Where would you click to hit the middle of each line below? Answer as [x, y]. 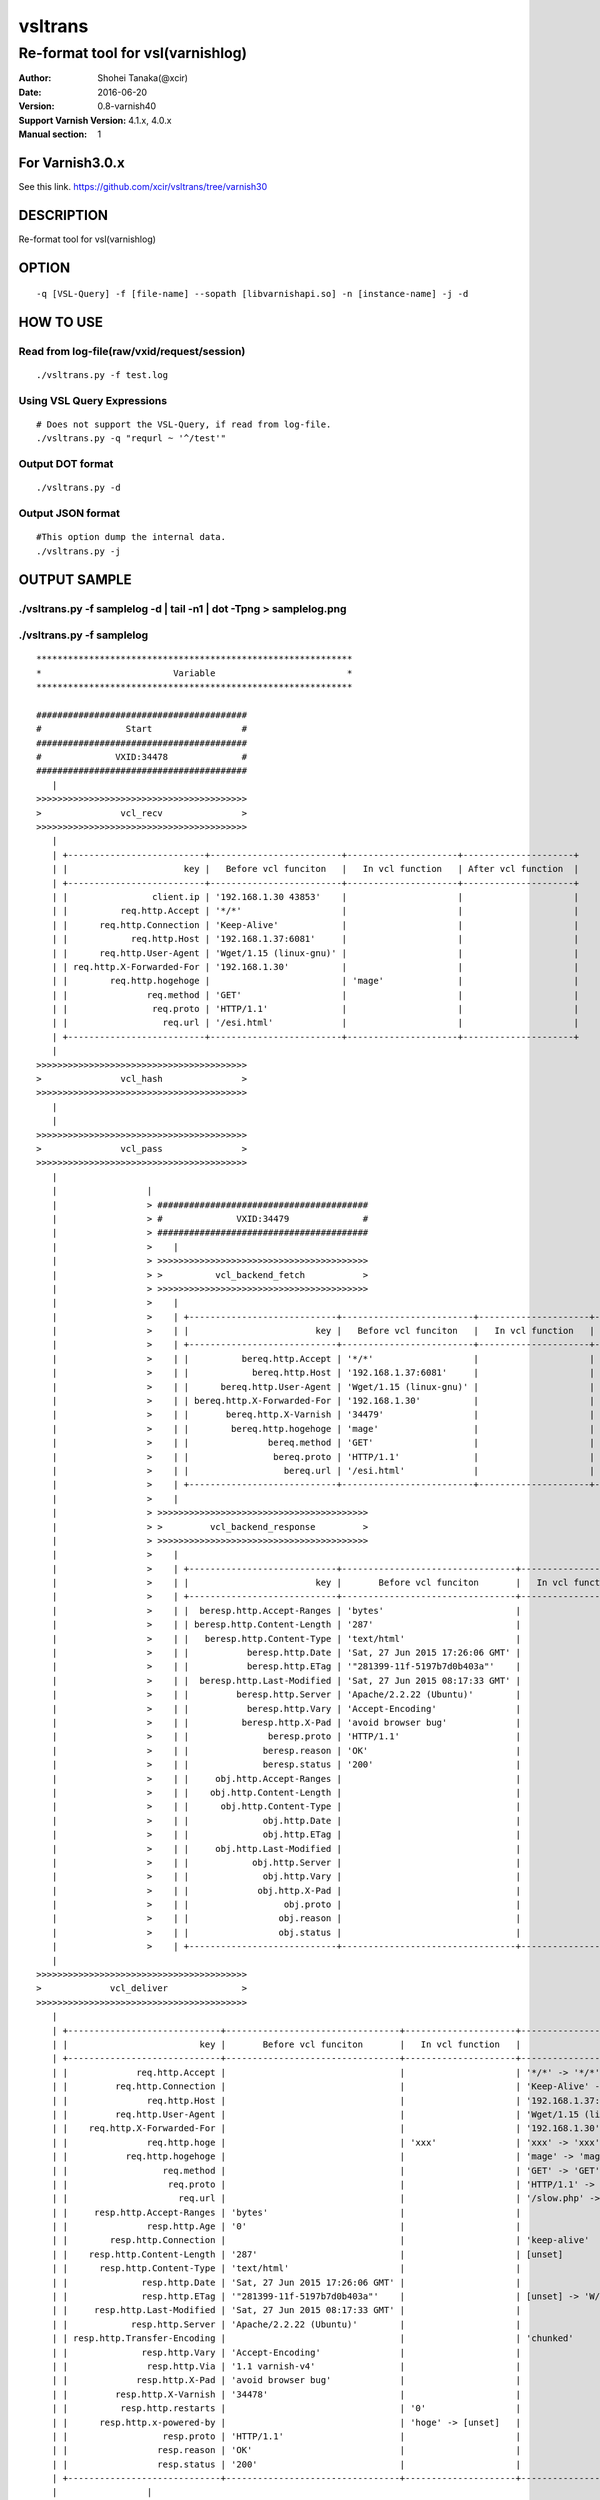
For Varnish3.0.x [71, 162]
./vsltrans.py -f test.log [102, 375]
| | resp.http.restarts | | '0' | [286, 2408]
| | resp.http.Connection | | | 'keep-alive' [320, 2240]
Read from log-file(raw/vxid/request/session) [132, 351]
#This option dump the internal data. [131, 537]
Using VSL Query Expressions [93, 400]
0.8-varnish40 [127, 106]
